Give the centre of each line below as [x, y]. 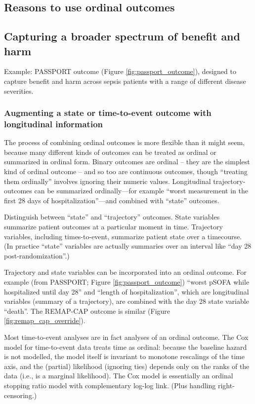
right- [226, 385]
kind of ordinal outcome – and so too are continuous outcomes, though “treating [126, 171]
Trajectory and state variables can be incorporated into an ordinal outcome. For [125, 272]
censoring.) [21, 395]
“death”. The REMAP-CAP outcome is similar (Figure [87, 311]
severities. [19, 91]
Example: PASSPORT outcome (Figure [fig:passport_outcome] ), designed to [120, 71]
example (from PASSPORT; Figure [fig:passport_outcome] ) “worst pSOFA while [127, 282]
